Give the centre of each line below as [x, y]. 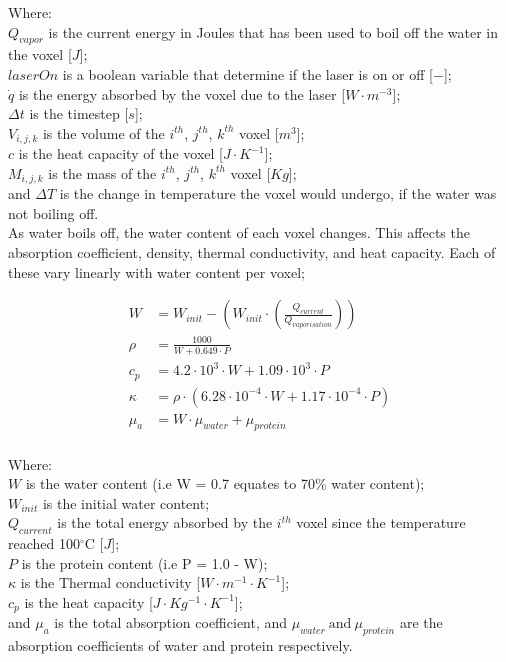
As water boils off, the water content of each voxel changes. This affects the [239, 232]
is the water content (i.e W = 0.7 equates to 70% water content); [225, 483]
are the [421, 622]
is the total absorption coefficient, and [171, 622]
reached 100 [44, 543]
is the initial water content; [126, 502]
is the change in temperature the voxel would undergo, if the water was [278, 193]
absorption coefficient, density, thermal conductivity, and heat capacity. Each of [252, 252]
